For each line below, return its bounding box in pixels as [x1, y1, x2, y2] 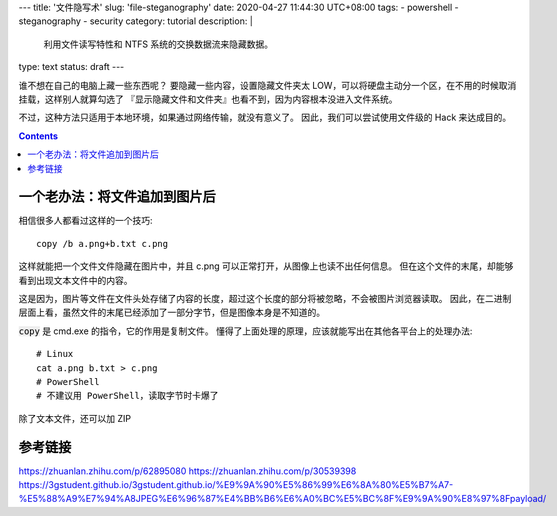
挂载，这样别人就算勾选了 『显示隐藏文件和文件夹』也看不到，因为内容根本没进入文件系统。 [18, 93, 398, 105]
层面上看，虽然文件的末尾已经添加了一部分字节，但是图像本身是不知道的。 [18, 306, 325, 319]
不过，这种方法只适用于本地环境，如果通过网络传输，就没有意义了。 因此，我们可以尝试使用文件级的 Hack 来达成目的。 [18, 111, 512, 124]
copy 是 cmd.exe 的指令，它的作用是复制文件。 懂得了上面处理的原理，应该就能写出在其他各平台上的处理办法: [18, 325, 473, 337]
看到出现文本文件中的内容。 [18, 274, 133, 286]
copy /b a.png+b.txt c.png [36, 238, 169, 249]
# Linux [36, 348, 74, 360]
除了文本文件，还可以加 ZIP [18, 412, 132, 424]
